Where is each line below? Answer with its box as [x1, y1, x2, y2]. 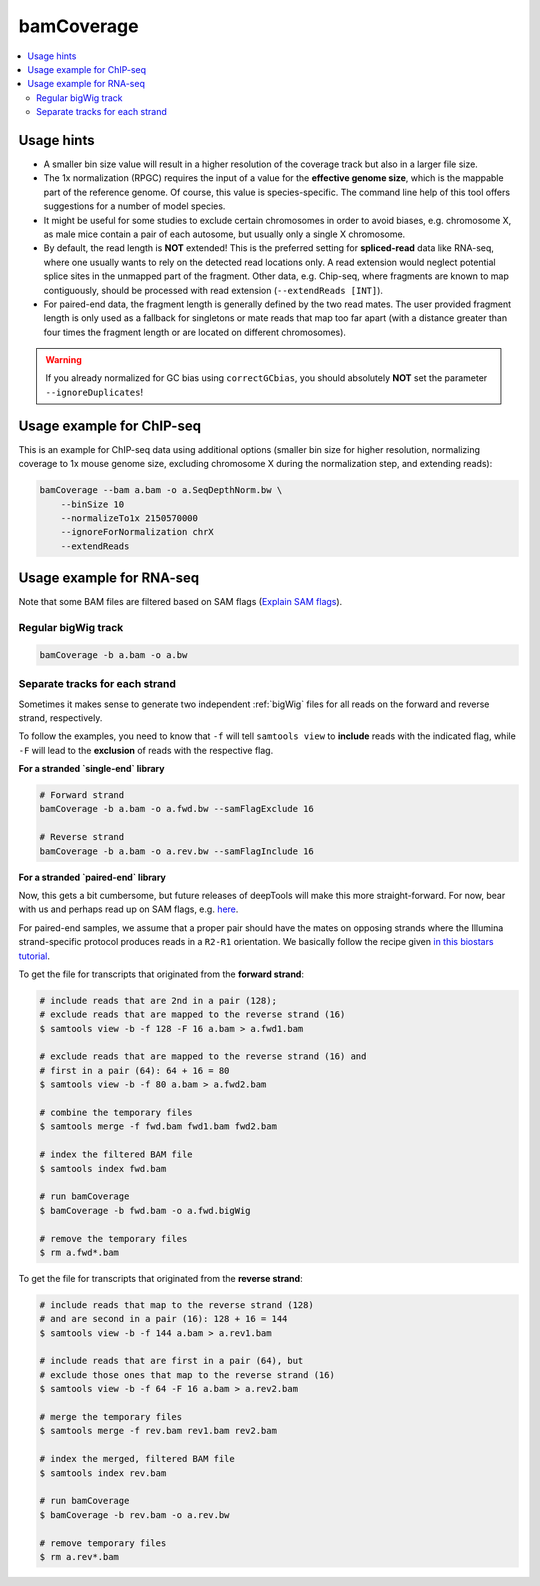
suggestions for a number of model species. [43, 200, 226, 212]
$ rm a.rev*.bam [39, 1551, 120, 1562]
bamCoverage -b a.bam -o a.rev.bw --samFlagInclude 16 [39, 845, 314, 857]
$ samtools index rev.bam [39, 1467, 167, 1479]
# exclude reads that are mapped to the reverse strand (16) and [39, 1051, 367, 1062]
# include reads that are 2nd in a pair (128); [39, 995, 277, 1006]
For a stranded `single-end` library [18, 763, 165, 775]
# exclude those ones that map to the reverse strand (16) [39, 1369, 335, 1380]
